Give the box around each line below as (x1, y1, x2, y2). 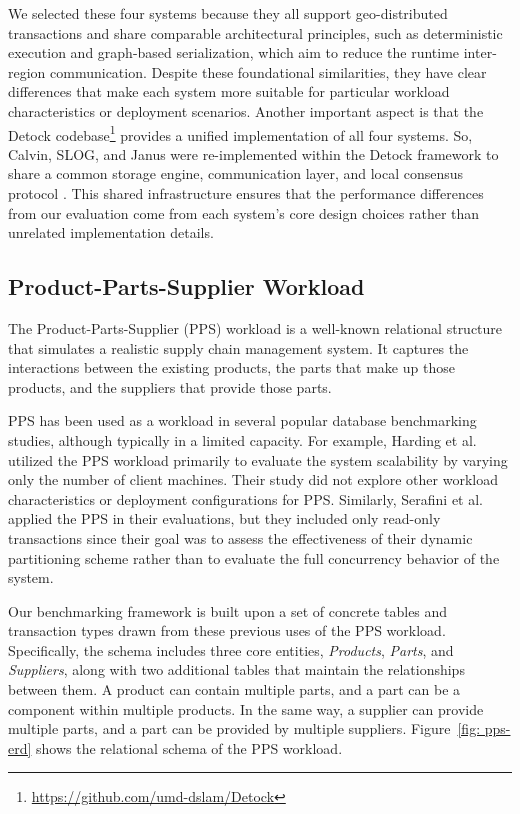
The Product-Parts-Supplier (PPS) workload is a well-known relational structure (8, 317, 503, 338)
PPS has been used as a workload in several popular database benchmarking (8, 410, 477, 431)
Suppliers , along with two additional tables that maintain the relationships (8, 659, 465, 680)
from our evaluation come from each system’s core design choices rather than (8, 202, 480, 223)
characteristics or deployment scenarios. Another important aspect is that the (8, 100, 484, 121)
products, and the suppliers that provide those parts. (8, 376, 332, 397)
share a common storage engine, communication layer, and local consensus (8, 163, 464, 184)
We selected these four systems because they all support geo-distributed (8, 3, 448, 23)
